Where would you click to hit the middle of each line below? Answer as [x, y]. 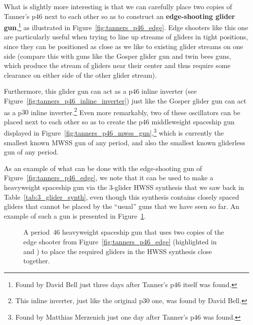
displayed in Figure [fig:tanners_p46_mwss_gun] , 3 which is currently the [114, 132]
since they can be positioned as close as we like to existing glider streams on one [124, 46]
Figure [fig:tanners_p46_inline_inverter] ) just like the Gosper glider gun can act [125, 101]
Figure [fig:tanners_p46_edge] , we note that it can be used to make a [109, 178]
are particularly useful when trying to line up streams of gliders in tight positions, [126, 37]
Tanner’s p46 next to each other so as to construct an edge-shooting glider [119, 16]
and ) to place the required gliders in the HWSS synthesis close [118, 251]
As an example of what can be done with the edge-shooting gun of [103, 168]
